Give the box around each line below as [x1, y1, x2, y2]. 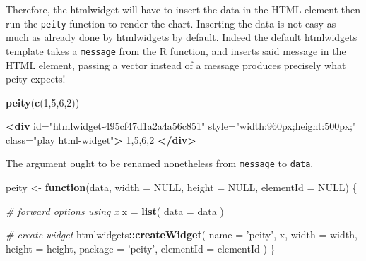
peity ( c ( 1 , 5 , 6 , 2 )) [6, 95, 80, 109]
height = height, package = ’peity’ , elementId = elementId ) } [6, 241, 276, 255]
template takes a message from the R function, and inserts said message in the [6, 43, 346, 58]
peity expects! [6, 71, 66, 86]
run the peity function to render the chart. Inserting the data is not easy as [6, 16, 336, 30]
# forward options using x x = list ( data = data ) [6, 203, 224, 218]
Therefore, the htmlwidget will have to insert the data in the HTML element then [6, 2, 361, 16]
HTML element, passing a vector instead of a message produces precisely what [6, 57, 346, 72]
